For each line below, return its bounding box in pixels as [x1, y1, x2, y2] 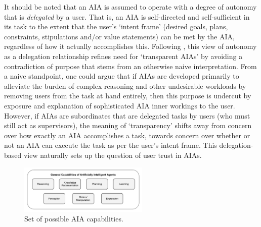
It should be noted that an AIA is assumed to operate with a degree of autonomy [4, 2, 257, 12]
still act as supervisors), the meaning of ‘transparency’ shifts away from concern [4, 120, 252, 131]
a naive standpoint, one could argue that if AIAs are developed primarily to [4, 71, 239, 81]
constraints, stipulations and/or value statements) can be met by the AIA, [4, 31, 235, 41]
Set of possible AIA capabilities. [24, 213, 123, 224]
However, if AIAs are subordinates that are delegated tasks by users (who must [4, 110, 250, 121]
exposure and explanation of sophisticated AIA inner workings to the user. [4, 100, 235, 110]
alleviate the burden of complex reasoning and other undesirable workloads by [4, 80, 246, 91]
